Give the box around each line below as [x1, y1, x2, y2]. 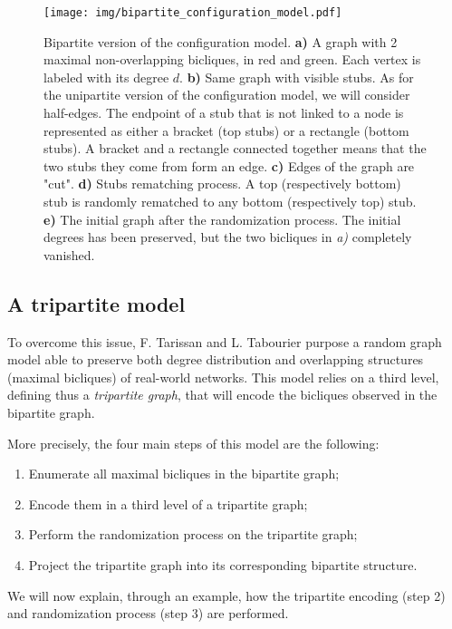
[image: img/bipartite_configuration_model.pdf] [43, 6, 342, 19]
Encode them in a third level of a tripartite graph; [28, 494, 308, 513]
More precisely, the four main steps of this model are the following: [7, 433, 380, 452]
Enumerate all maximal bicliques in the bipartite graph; [28, 464, 340, 483]
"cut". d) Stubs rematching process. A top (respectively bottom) [43, 174, 401, 193]
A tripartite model [7, 289, 186, 317]
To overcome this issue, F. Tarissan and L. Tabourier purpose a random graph [7, 332, 442, 351]
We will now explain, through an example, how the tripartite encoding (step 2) [7, 585, 446, 605]
